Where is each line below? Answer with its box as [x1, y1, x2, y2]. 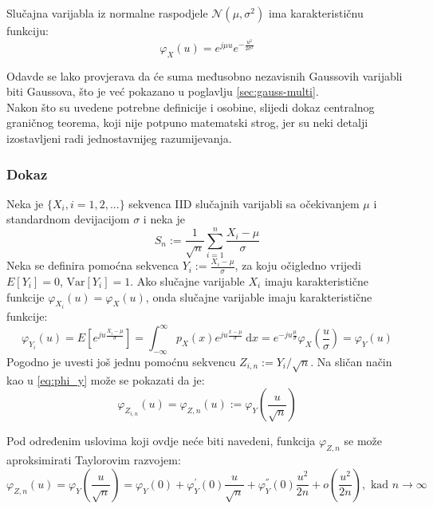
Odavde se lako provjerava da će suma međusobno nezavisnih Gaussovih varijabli [6, 67, 403, 84]
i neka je [143, 211, 185, 227]
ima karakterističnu [268, 5, 364, 21]
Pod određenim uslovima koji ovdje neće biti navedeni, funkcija [6, 432, 316, 449]
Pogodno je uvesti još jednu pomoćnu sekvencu [6, 353, 236, 369]
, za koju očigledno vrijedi [234, 257, 361, 274]
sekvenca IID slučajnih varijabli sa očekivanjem [128, 195, 360, 211]
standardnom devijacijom [6, 211, 130, 227]
